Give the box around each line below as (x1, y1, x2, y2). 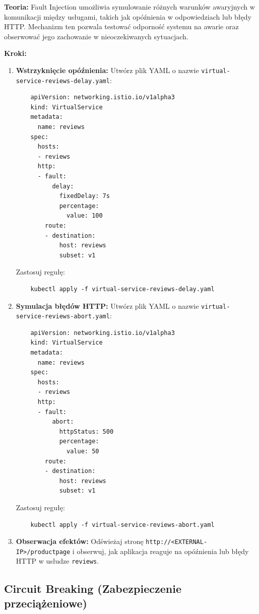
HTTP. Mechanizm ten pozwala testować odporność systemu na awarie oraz (4, 21, 239, 32)
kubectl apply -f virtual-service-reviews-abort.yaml (30, 521, 215, 528)
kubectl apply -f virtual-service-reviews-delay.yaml (30, 285, 215, 293)
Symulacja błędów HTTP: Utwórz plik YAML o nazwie (16, 300, 199, 311)
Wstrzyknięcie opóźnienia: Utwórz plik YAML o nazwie (16, 64, 199, 75)
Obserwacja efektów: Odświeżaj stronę (16, 536, 144, 547)
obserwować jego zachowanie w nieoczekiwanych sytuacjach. (4, 31, 188, 41)
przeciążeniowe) (4, 595, 87, 610)
